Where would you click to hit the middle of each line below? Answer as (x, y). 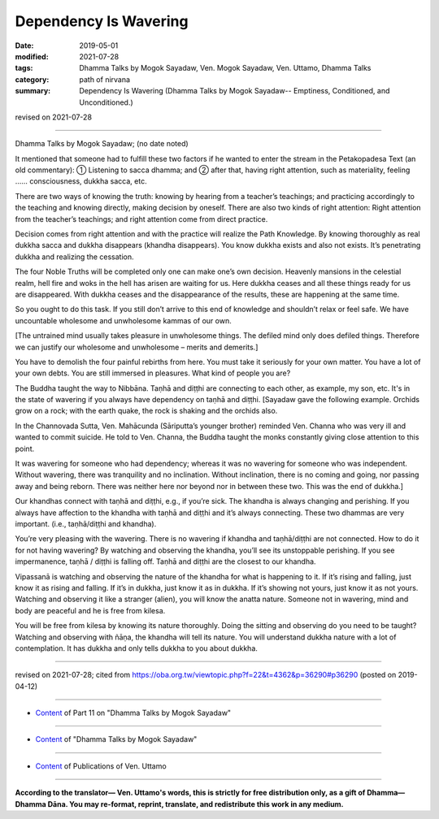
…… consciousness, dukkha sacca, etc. (81, 181)
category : (32, 79)
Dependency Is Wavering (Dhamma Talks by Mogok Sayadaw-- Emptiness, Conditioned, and (235, 91)
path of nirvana (104, 79)
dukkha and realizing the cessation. (74, 257)
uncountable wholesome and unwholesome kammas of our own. (123, 320)
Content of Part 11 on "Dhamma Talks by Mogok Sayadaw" (133, 713)
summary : (33, 91)
